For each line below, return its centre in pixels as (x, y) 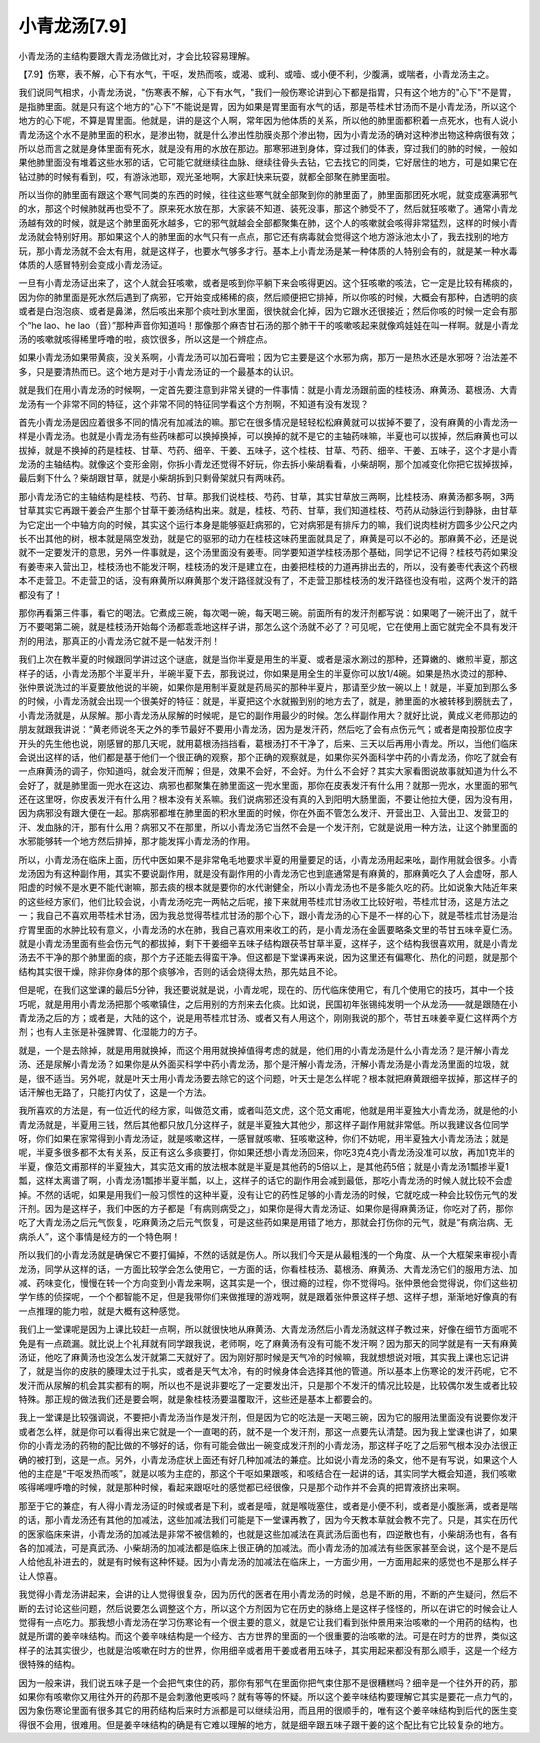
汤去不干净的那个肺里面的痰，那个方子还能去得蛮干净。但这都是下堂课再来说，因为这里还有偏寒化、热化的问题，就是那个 (268, 957)
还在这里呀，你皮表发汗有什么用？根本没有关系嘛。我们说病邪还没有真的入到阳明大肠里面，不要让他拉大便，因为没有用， (268, 799)
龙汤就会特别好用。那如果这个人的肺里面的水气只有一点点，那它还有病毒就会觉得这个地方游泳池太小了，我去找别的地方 (263, 237)
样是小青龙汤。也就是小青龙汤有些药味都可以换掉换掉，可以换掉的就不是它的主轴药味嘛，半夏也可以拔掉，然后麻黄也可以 (268, 436)
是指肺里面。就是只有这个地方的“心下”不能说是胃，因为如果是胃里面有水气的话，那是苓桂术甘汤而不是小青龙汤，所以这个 (267, 106)
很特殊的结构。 (49, 1664)
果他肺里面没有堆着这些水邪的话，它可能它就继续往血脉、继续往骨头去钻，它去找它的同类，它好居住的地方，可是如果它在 (268, 162)
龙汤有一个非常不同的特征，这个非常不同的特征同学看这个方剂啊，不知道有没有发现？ (193, 404)
